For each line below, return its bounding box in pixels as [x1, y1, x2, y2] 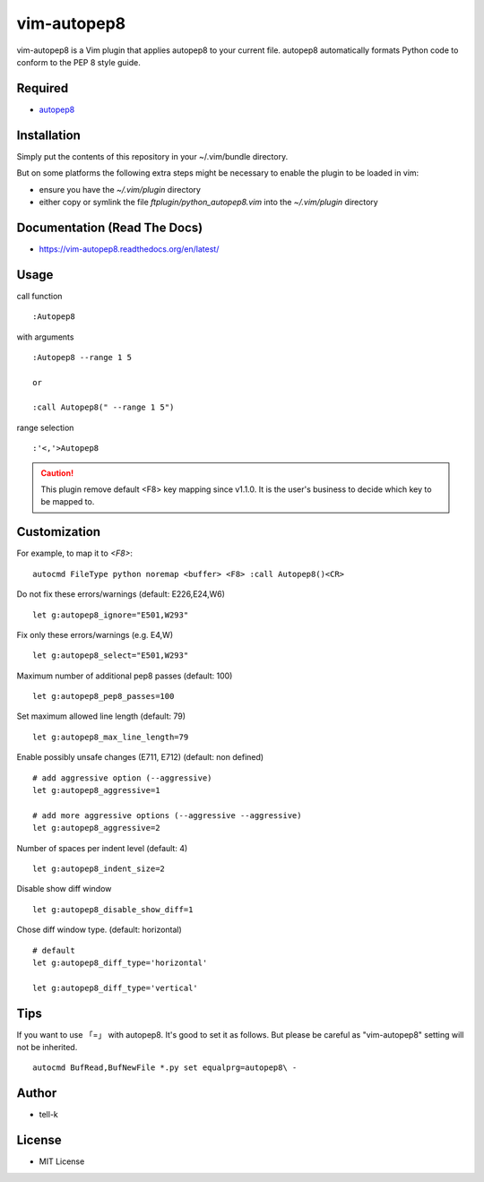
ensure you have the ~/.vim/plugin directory [39, 184, 202, 194]
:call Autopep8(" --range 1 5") [32, 402, 175, 412]
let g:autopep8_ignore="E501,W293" [32, 609, 189, 620]
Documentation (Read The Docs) [16, 220, 203, 235]
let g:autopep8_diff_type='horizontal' [32, 957, 208, 968]
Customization [16, 524, 101, 539]
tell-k [39, 1109, 58, 1120]
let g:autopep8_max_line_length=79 [32, 731, 189, 742]
